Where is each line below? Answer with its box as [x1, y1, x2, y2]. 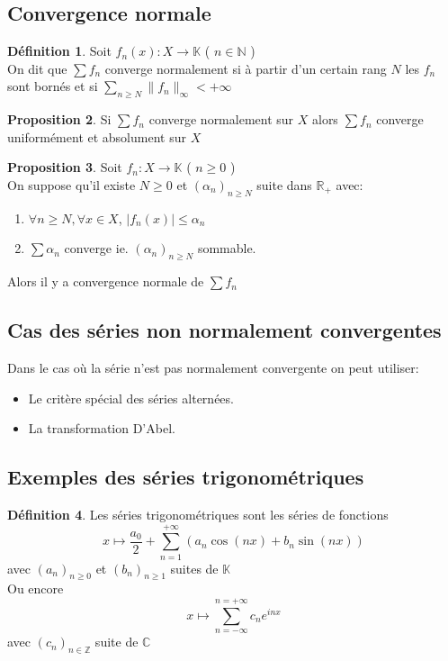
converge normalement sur [148, 110, 294, 129]
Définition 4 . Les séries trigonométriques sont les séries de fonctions [7, 504, 389, 523]
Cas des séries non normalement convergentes [7, 316, 442, 344]
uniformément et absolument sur [7, 127, 186, 146]
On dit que [7, 59, 67, 77]
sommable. [197, 239, 256, 258]
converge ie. [64, 239, 129, 258]
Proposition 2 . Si [7, 110, 112, 129]
